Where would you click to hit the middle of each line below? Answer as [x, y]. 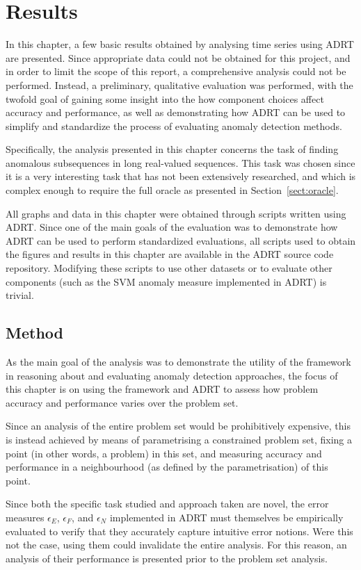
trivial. [20, 295]
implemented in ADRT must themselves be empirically [226, 517]
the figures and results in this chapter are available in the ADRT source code [170, 254]
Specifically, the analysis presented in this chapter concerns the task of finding [172, 149]
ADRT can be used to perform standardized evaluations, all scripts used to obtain [181, 240]
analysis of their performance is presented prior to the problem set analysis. [167, 558]
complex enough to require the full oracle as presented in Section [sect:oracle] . [172, 190]
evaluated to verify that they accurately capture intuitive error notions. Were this [179, 531]
